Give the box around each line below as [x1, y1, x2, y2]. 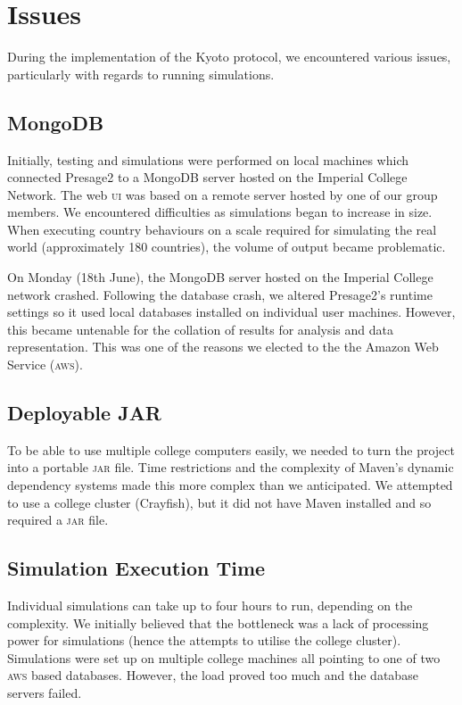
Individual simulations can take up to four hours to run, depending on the [7, 596, 413, 615]
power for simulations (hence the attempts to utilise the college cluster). [7, 631, 401, 650]
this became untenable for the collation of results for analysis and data [7, 319, 393, 338]
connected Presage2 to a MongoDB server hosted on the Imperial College [7, 168, 408, 187]
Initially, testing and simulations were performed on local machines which [7, 150, 408, 169]
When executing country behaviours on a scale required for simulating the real [7, 220, 437, 238]
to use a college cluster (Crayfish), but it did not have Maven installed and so [7, 493, 432, 511]
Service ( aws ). [7, 355, 83, 374]
